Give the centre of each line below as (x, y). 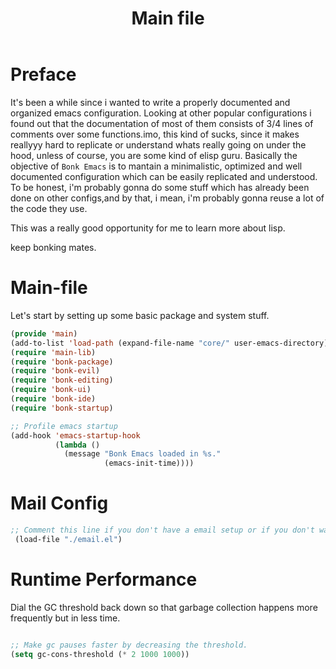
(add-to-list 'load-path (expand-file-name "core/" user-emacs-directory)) (171, 343)
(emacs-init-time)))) (149, 463)
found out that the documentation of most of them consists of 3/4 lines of (162, 123)
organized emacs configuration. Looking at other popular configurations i (161, 113)
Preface (43, 74)
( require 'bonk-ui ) (51, 390)
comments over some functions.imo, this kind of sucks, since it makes (155, 134)
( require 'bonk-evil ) (55, 371)
